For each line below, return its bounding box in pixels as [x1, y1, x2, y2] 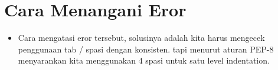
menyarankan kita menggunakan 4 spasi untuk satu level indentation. [18, 54, 270, 66]
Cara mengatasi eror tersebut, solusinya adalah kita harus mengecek [18, 32, 265, 44]
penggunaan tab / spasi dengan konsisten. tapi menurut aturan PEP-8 [18, 43, 274, 55]
